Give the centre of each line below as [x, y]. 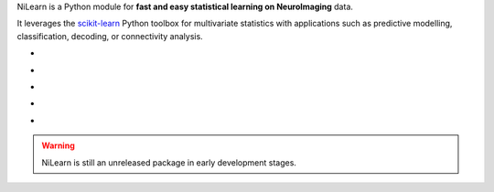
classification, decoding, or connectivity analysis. [110, 36]
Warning [58, 145]
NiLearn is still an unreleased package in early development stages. [169, 162]
